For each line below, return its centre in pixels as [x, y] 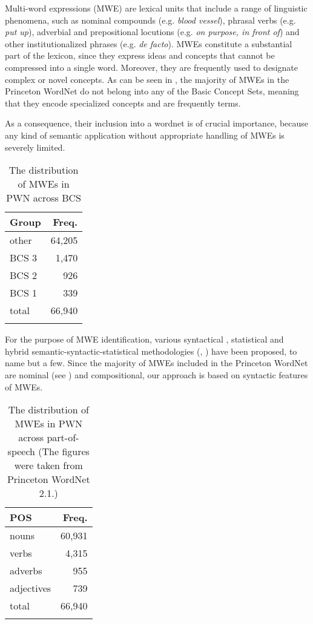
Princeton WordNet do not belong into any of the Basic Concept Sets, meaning [152, 91]
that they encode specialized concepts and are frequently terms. [123, 103]
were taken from [48, 465]
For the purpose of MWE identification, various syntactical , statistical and [144, 339]
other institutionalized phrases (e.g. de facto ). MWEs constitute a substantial [149, 43]
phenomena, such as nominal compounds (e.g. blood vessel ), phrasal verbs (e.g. [150, 20]
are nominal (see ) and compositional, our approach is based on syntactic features [156, 374]
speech [21, 452]
